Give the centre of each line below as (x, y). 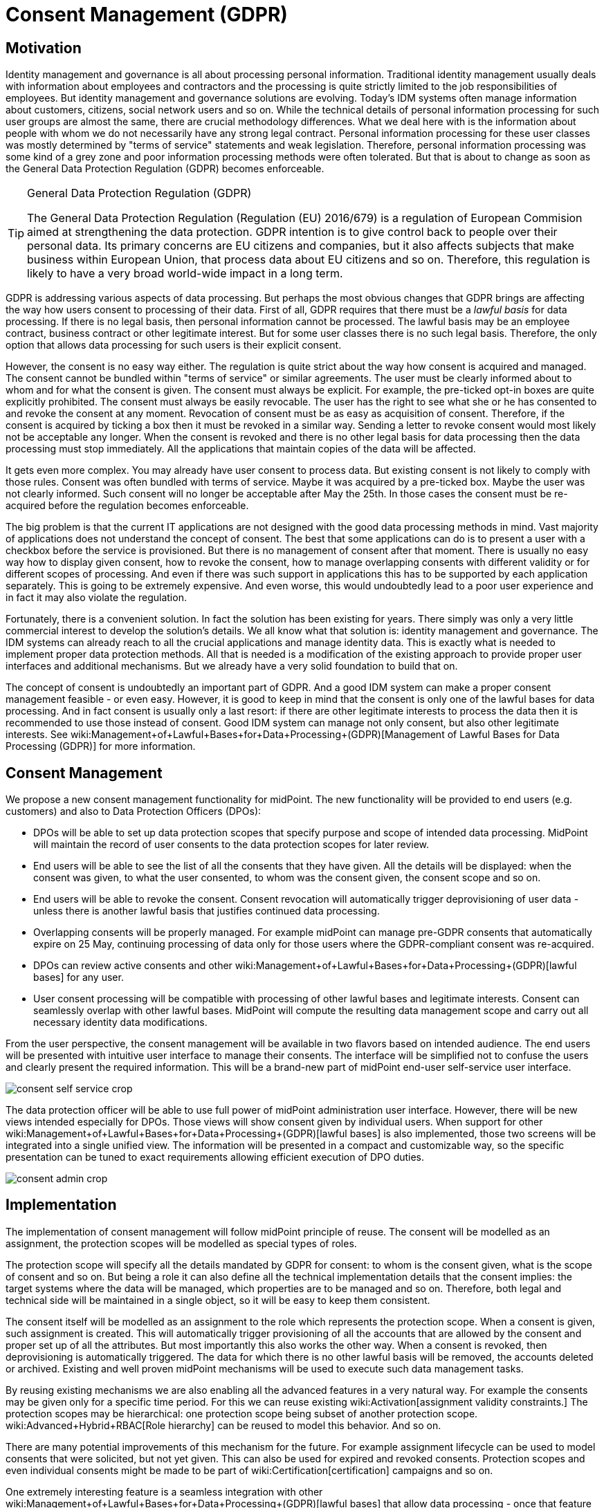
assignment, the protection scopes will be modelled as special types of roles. (181, 1243)
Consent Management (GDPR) (147, 15)
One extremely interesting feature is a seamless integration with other (164, 1491)
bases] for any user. (79, 977)
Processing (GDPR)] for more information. (101, 746)
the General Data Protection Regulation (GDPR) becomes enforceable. (165, 169)
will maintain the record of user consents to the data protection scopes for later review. (231, 845)
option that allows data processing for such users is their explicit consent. (174, 345)
